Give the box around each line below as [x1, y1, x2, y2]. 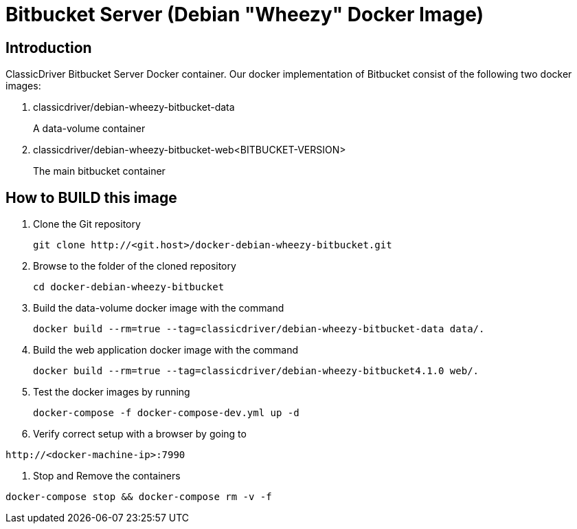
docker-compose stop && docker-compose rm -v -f [5, 491, 272, 503]
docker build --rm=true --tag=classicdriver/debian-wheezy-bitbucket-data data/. [33, 323, 485, 335]
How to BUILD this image [5, 188, 177, 206]
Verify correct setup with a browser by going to [33, 428, 247, 440]
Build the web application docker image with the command [33, 344, 299, 356]
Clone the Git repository [33, 218, 141, 230]
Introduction [5, 39, 92, 56]
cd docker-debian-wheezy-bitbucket [33, 281, 225, 293]
